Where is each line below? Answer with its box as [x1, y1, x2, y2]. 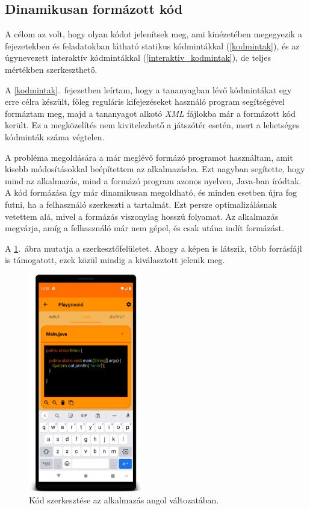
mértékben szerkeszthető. [5, 63, 98, 75]
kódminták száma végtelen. [5, 130, 105, 143]
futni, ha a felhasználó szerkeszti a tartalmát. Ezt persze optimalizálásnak [5, 197, 277, 210]
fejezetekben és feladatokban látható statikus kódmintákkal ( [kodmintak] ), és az [5, 39, 300, 52]
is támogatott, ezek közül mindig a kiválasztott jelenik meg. [5, 253, 225, 266]
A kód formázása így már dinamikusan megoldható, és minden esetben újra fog [5, 186, 297, 199]
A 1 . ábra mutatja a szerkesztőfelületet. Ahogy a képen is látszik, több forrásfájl [5, 241, 302, 254]
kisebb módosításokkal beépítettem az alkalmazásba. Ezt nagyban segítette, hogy [5, 163, 305, 175]
